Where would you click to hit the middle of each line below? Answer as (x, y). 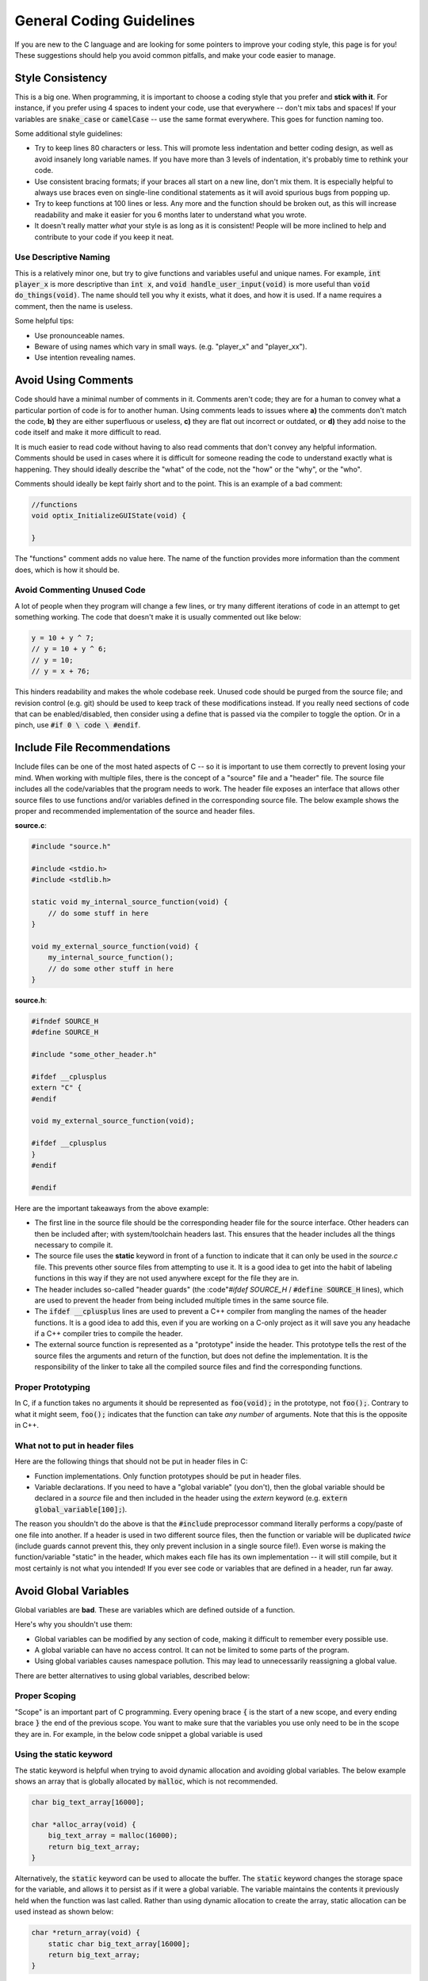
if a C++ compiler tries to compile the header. (109, 1334)
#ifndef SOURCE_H (65, 1021)
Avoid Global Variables (72, 1591)
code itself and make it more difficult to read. (88, 433)
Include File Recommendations (92, 748)
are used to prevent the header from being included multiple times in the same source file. (182, 1300)
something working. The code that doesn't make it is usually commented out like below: (158, 617)
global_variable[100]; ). (81, 1509)
